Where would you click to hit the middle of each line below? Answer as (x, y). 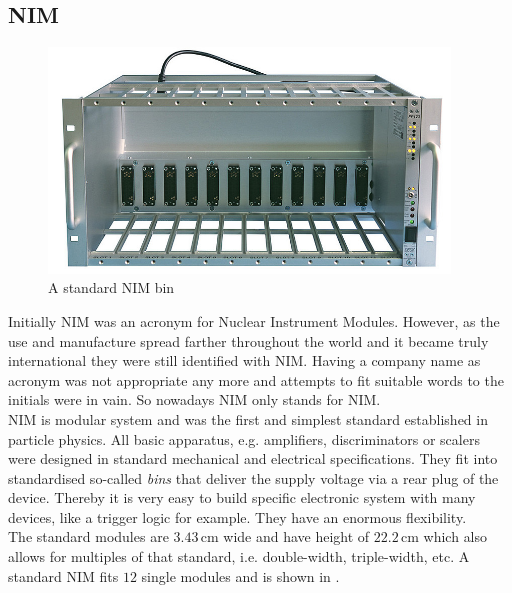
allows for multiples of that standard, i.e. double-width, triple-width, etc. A (239, 556)
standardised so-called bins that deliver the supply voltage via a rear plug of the (253, 477)
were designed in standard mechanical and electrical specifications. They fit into (253, 458)
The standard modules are (88, 536)
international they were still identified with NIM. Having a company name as (244, 360)
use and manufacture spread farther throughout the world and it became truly (248, 340)
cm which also (444, 536)
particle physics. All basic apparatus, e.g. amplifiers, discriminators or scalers (244, 438)
